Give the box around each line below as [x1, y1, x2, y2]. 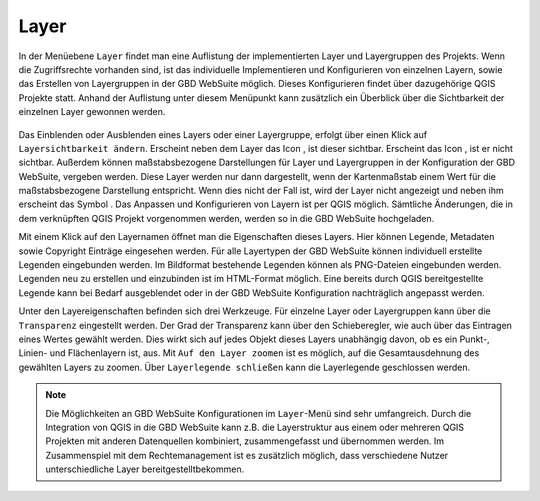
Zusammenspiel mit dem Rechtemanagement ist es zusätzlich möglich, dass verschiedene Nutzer [45, 449, 449, 461]
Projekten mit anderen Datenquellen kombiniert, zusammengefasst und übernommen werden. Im [45, 435, 445, 447]
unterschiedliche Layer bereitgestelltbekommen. [45, 463, 245, 475]
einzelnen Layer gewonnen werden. [18, 106, 166, 118]
